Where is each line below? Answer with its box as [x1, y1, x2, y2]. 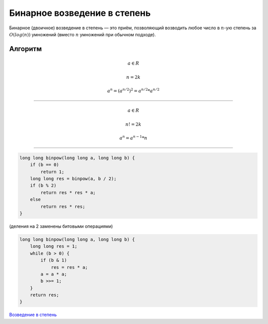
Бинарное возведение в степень [9, 7, 151, 18]
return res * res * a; [40, 190, 96, 195]
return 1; [40, 169, 65, 175]
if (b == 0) [30, 162, 60, 168]
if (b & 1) [40, 258, 67, 263]
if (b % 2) [30, 183, 57, 189]
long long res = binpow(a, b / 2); [30, 176, 117, 182]
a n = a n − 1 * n [119, 134, 147, 141]
